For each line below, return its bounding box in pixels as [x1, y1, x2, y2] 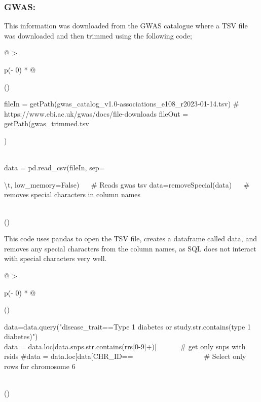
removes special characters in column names [4, 189, 141, 200]
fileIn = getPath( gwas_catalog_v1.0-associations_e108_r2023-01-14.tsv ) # [4, 98, 239, 109]
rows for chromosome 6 [4, 361, 76, 372]
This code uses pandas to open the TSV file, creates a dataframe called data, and [4, 233, 257, 244]
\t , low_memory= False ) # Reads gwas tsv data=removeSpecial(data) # [4, 179, 250, 190]
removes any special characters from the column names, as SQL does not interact [4, 243, 256, 253]
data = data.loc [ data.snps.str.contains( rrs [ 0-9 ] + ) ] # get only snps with [4, 341, 246, 351]
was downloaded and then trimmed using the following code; [4, 30, 192, 41]
